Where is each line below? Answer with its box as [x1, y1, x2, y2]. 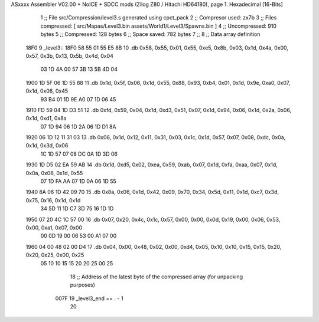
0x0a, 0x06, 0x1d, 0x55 [25, 169, 83, 176]
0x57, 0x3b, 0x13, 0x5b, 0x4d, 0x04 [25, 52, 113, 59]
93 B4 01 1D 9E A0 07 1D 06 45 [40, 96, 116, 103]
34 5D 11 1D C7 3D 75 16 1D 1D [40, 205, 114, 212]
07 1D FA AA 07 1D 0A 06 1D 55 [40, 178, 116, 185]
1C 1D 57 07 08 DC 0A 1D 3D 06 [40, 150, 118, 157]
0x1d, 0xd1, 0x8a [25, 115, 67, 122]
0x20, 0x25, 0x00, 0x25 [25, 251, 84, 259]
